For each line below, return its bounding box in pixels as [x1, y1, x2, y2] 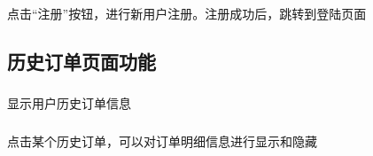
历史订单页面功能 [7, 47, 156, 74]
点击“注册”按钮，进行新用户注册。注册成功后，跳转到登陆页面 [7, 4, 367, 22]
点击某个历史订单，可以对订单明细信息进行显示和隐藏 [7, 131, 317, 150]
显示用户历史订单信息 [7, 94, 131, 113]
